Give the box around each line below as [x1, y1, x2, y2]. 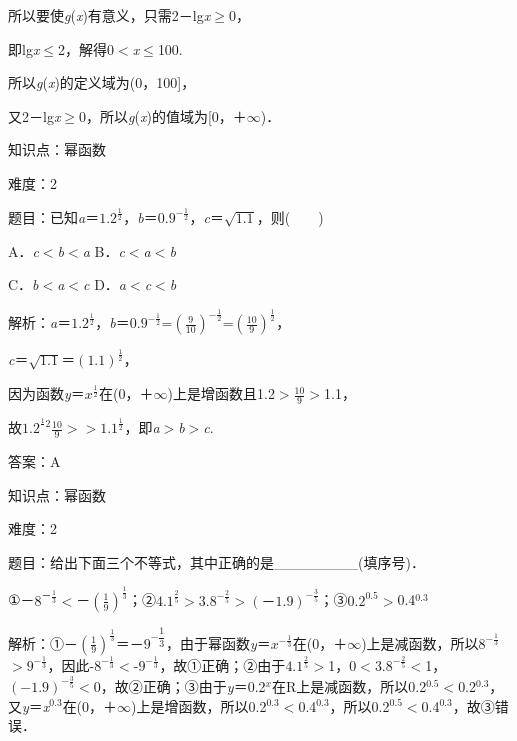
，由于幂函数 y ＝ [165, 632, 271, 653]
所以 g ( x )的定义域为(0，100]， [8, 72, 196, 93]
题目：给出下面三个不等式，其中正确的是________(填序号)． [8, 551, 425, 572]
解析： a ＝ [8, 312, 72, 333]
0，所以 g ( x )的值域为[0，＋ [79, 105, 247, 126]
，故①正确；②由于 [159, 654, 286, 675]
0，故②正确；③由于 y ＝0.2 [93, 675, 266, 696]
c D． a [83, 274, 126, 295]
